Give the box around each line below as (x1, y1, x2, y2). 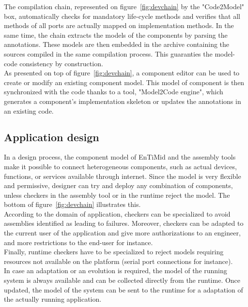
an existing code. (4, 105, 54, 116)
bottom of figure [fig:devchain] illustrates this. (4, 199, 141, 209)
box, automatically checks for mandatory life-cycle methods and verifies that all (4, 11, 241, 21)
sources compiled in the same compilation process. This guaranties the (4, 48, 213, 58)
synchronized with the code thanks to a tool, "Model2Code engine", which (4, 87, 223, 97)
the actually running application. (4, 294, 102, 304)
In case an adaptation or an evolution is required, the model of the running (4, 265, 227, 276)
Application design (4, 129, 99, 144)
